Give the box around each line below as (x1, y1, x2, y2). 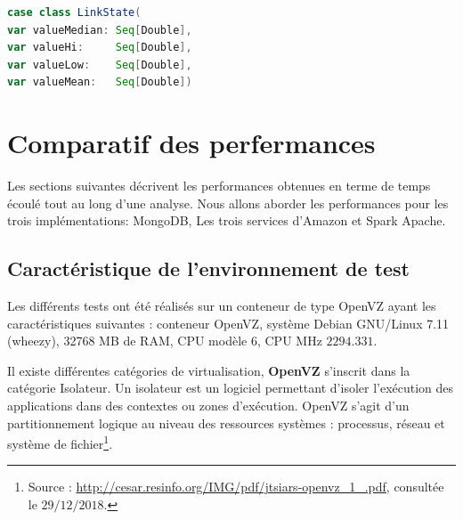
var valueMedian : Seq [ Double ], (7, 23, 192, 37)
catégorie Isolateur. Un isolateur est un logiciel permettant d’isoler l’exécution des (7, 378, 454, 397)
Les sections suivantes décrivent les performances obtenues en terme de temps (7, 176, 431, 195)
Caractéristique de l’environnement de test (7, 255, 410, 282)
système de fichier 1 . (7, 432, 113, 452)
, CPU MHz (256, 331, 322, 350)
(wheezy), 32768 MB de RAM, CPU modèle (7, 331, 248, 350)
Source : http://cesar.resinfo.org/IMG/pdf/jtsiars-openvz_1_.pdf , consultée (28, 477, 444, 496)
